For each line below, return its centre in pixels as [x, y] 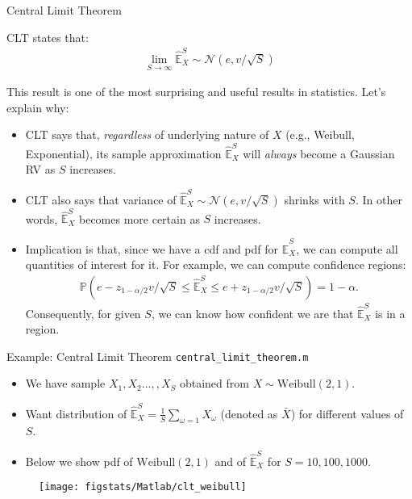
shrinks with [314, 199]
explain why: [38, 107]
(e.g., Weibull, [320, 134]
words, [42, 218]
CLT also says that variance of [101, 199]
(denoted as [249, 413]
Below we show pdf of [79, 461]
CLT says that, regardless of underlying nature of [147, 134]
